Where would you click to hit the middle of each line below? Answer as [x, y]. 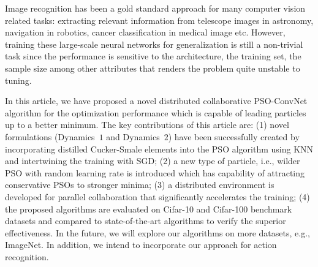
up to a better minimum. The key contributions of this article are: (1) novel [147, 125]
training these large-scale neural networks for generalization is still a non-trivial [154, 44]
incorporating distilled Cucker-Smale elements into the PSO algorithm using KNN [159, 149]
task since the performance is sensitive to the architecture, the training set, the [153, 56]
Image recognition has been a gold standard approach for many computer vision [155, 8]
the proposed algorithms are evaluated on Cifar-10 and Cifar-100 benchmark [149, 209]
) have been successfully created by [234, 136]
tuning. [18, 80]
